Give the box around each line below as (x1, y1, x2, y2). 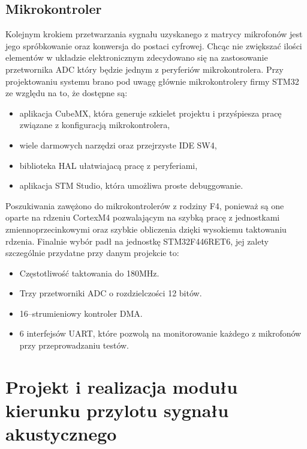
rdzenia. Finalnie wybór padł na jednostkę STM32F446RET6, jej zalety (5, 234, 269, 247)
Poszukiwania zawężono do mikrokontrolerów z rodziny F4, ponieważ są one (5, 199, 284, 212)
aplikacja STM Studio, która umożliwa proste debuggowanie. (19, 179, 243, 192)
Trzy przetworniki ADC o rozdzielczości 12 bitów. (19, 287, 202, 299)
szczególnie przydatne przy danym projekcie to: (5, 246, 179, 259)
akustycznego (5, 421, 117, 446)
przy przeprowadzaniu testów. (19, 339, 129, 352)
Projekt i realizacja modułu (5, 374, 238, 399)
